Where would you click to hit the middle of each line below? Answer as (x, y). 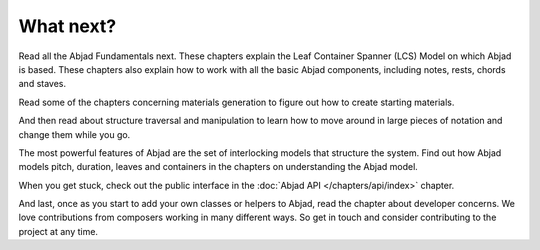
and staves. (42, 84)
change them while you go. (74, 134)
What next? (67, 26)
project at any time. (58, 231)
